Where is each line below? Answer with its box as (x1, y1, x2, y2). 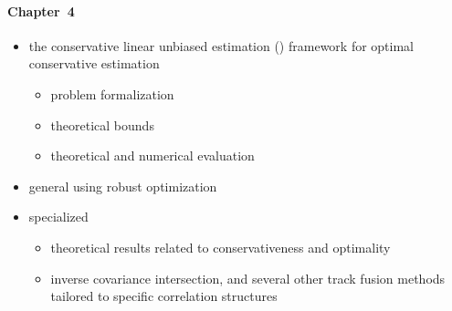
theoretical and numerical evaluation (50, 146, 255, 165)
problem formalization (50, 84, 174, 103)
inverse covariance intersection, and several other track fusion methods (50, 268, 446, 287)
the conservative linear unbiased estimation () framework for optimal (28, 36, 414, 55)
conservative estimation (28, 54, 160, 73)
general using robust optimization (28, 176, 217, 195)
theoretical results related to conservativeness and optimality (50, 237, 391, 256)
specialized (28, 207, 89, 226)
